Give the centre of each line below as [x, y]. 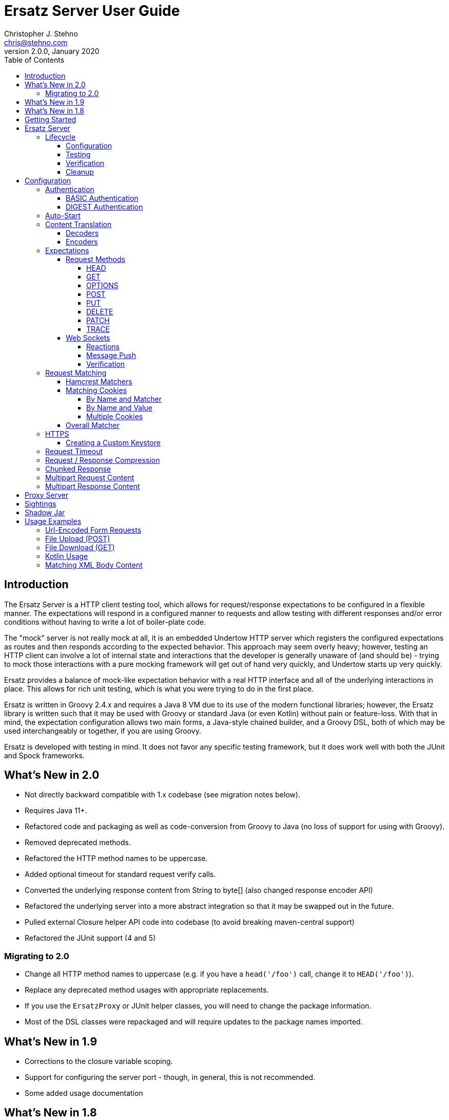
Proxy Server [47, 495]
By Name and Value [120, 407]
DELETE [100, 311]
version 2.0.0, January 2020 [52, 51]
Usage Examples [53, 521]
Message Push [111, 355]
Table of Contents [34, 60]
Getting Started [51, 119]
